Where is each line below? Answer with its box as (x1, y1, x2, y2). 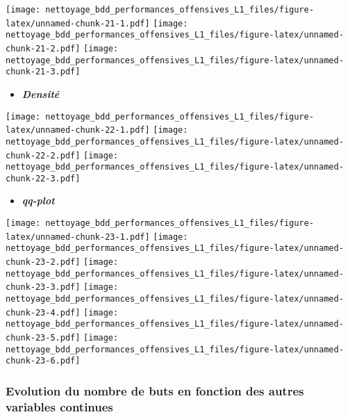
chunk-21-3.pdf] (6, 67, 81, 77)
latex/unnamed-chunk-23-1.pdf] (6, 231, 150, 242)
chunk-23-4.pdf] (6, 307, 81, 318)
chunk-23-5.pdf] (6, 332, 81, 343)
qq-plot (22, 193, 55, 208)
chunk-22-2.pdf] (6, 150, 81, 161)
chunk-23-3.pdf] (6, 282, 81, 293)
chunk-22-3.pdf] (6, 173, 81, 183)
